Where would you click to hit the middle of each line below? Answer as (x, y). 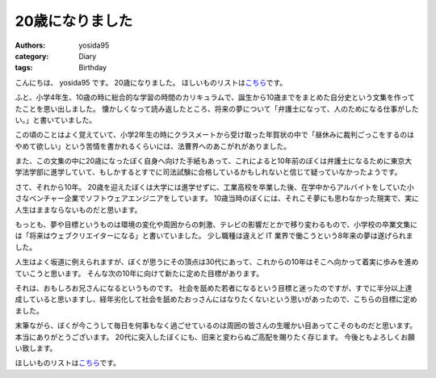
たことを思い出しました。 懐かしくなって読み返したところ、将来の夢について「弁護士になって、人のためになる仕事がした (217, 108)
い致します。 (36, 348)
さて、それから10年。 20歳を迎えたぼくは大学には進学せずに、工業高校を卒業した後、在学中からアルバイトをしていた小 (215, 187)
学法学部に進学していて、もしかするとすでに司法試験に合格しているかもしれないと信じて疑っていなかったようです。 (208, 172)
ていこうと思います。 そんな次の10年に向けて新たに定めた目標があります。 (139, 273)
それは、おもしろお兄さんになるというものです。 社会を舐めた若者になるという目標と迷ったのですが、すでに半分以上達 (214, 288)
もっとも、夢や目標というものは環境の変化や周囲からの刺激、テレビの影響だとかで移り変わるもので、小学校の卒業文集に (216, 225)
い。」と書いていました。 (56, 120)
